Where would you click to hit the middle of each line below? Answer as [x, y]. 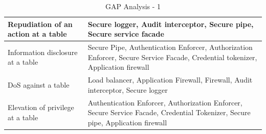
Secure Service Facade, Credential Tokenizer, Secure [169, 112]
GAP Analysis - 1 [133, 6]
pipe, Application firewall [127, 122]
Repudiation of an [40, 24]
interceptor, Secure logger [128, 89]
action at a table [37, 34]
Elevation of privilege [41, 107]
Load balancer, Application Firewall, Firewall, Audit [170, 80]
